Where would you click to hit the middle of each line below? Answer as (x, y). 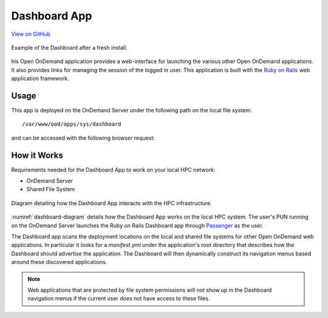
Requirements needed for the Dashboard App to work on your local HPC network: (113, 169)
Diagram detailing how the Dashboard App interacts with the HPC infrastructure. (112, 203)
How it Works (37, 155)
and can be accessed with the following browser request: (83, 138)
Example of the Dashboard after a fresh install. (69, 47)
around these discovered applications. (59, 262)
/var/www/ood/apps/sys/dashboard (72, 124)
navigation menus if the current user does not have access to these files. (119, 299)
